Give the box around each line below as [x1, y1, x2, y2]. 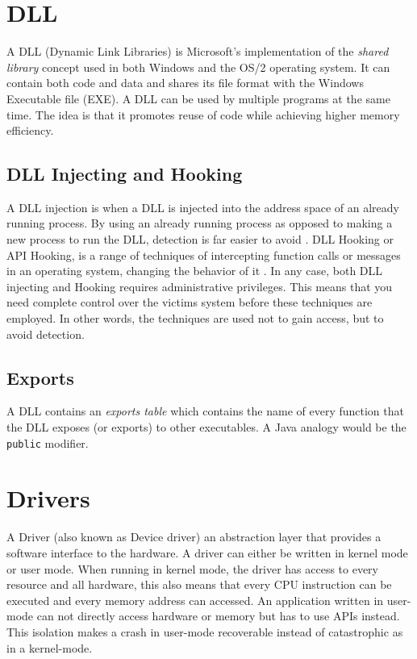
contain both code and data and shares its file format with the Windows [6, 74, 364, 91]
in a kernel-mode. [6, 639, 93, 656]
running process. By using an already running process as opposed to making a [6, 215, 393, 231]
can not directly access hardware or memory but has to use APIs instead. [36, 607, 400, 624]
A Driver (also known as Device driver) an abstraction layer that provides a [6, 528, 382, 545]
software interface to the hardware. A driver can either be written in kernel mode [6, 544, 408, 561]
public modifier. [6, 434, 89, 451]
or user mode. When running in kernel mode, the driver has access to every [6, 560, 379, 577]
